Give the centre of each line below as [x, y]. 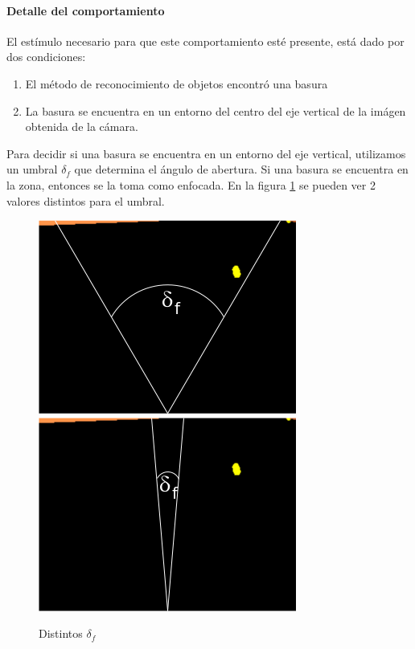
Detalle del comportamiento [86, 10]
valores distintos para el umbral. [86, 200]
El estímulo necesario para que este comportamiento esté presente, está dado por [205, 41]
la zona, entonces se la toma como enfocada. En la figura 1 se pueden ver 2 [191, 184]
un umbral [32, 169]
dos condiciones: [46, 57]
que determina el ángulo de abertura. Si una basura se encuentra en [241, 169]
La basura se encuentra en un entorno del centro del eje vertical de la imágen [216, 110]
